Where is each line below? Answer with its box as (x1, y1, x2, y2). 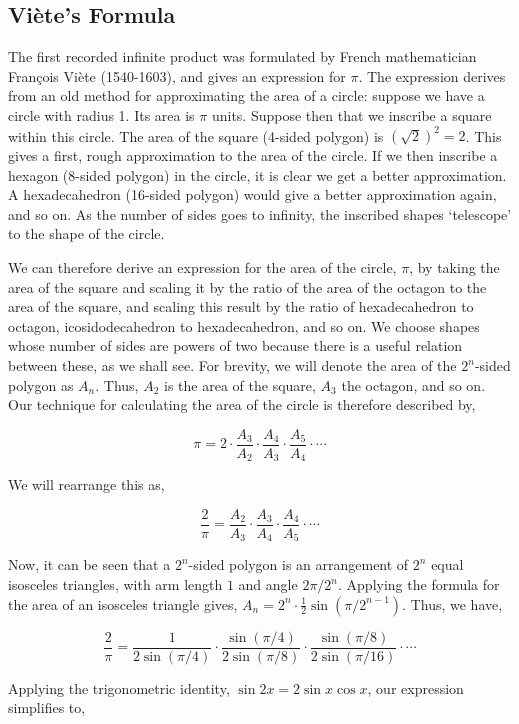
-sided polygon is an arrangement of (188, 554, 409, 575)
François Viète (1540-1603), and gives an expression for (8, 65, 346, 86)
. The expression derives (358, 65, 506, 86)
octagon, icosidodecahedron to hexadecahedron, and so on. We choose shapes (8, 315, 480, 336)
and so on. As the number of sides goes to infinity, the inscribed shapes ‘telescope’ (8, 203, 512, 224)
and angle (238, 574, 298, 595)
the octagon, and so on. (341, 374, 486, 395)
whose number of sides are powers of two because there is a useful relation (8, 335, 463, 356)
